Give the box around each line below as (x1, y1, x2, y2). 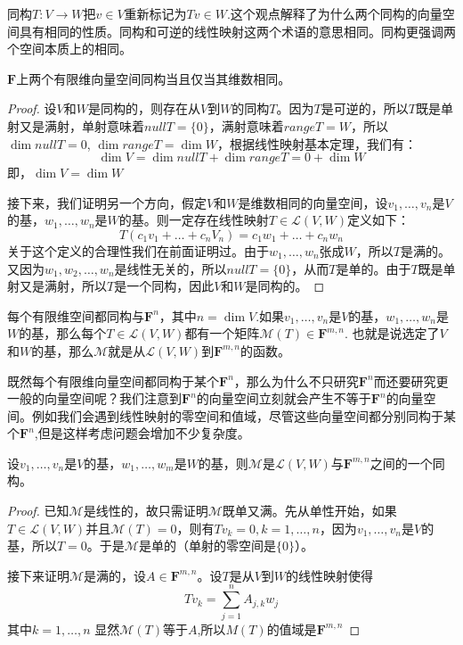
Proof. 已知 (7, 501, 69, 520)
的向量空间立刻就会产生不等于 (196, 389, 371, 408)
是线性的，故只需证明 (83, 501, 208, 520)
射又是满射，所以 (7, 277, 107, 295)
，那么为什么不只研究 (233, 371, 359, 390)
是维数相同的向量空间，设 (238, 193, 388, 211)
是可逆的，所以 (321, 99, 409, 118)
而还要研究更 (373, 371, 449, 390)
